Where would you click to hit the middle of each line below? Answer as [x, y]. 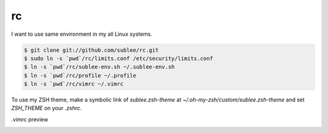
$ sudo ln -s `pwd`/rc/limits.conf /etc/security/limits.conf [118, 58]
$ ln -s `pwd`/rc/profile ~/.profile [80, 75]
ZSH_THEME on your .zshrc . [46, 108]
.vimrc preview [30, 119]
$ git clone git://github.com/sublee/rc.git [91, 50]
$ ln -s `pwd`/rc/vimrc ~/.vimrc [74, 84]
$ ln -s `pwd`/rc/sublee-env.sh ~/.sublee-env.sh [99, 67]
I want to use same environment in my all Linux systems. [82, 34]
